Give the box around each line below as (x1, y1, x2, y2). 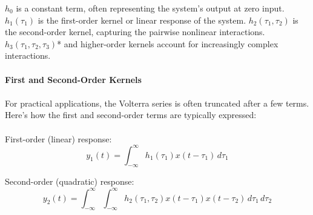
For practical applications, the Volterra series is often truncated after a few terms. (5, 96, 309, 109)
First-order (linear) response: (5, 132, 112, 145)
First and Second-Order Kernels (5, 73, 142, 85)
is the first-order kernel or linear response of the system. (38, 13, 246, 26)
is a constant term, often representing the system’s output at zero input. (16, 2, 285, 14)
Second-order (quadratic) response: (5, 175, 134, 188)
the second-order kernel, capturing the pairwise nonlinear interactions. (5, 25, 265, 38)
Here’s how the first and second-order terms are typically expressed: (5, 108, 257, 121)
